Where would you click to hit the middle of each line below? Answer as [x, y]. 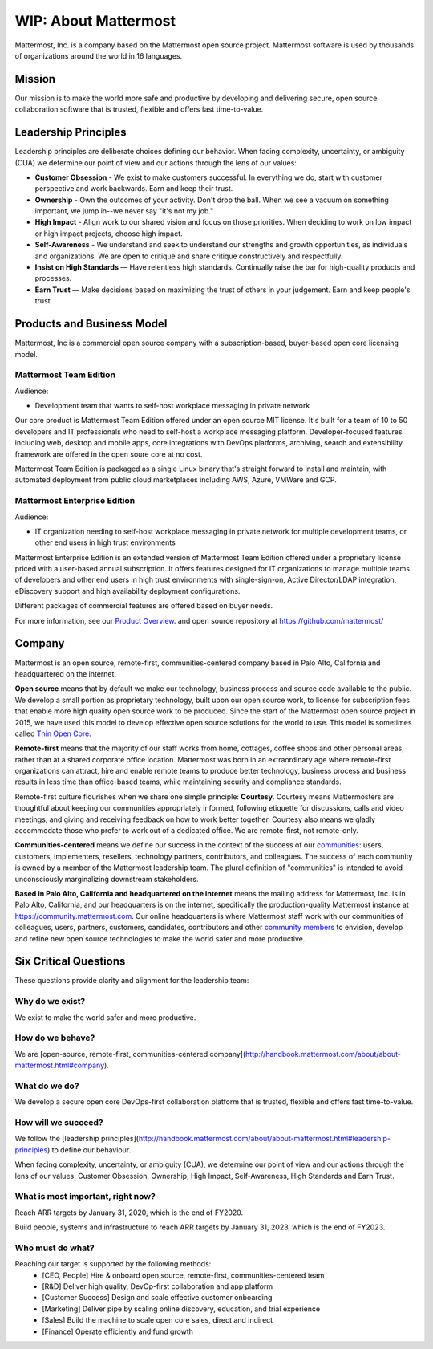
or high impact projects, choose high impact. [109, 234]
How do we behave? [55, 1038]
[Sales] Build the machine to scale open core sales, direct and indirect [158, 1320]
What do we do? [47, 1086]
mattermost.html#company [60, 1065]
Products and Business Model [91, 324]
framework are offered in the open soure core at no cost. [109, 454]
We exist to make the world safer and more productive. [105, 1017]
